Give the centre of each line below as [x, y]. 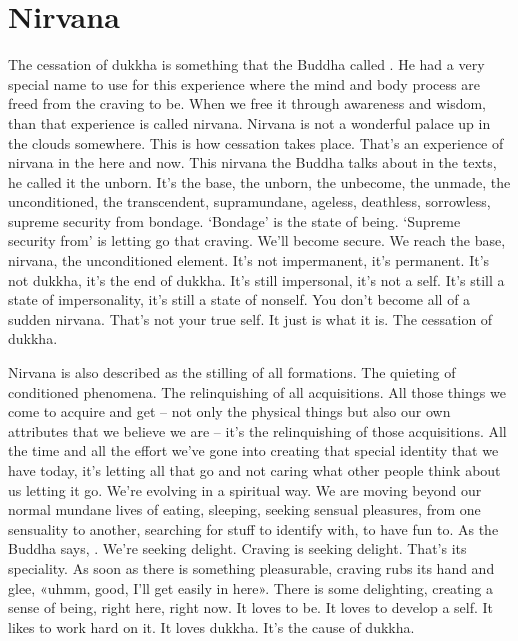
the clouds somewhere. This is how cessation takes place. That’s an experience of [256, 142]
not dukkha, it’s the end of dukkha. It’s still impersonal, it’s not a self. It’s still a [256, 279]
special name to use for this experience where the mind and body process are [244, 83]
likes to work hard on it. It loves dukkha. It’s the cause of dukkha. [211, 626]
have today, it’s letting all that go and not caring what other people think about [254, 470]
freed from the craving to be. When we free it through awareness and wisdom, [247, 103]
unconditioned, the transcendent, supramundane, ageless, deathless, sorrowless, [249, 201]
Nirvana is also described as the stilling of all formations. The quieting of [232, 372]
